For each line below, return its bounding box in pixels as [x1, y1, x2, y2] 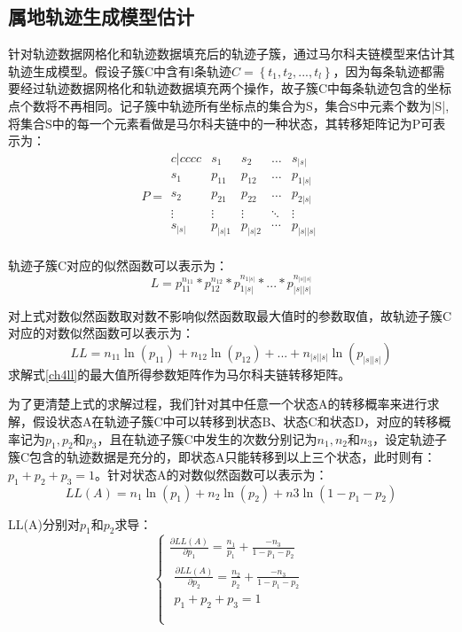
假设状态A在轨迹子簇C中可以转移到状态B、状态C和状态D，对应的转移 [32, 411, 439, 430]
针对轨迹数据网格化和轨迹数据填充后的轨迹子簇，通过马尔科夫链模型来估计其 [8, 44, 455, 63]
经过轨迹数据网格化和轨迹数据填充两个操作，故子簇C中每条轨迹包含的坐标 [20, 79, 452, 98]
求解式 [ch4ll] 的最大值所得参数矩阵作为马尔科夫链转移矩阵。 [8, 364, 351, 383]
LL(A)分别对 [8, 514, 80, 533]
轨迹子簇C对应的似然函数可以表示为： [8, 256, 229, 275]
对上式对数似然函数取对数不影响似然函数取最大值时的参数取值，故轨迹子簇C [8, 306, 452, 324]
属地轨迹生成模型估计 [8, 3, 194, 30]
